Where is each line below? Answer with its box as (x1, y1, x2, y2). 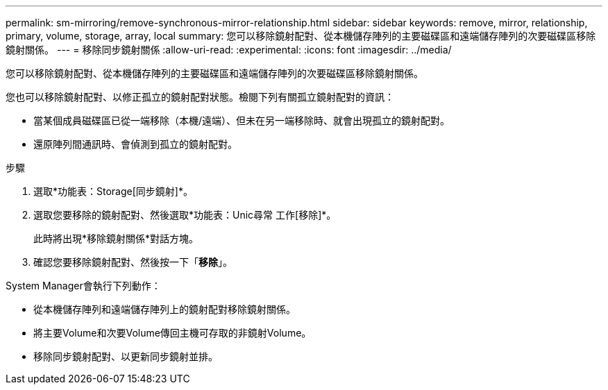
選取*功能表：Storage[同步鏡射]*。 (33, 185, 193, 197)
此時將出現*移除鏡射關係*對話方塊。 (33, 232, 199, 244)
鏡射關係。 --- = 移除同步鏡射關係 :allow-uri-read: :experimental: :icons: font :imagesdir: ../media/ (6, 44, 452, 56)
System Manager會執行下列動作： (6, 280, 161, 291)
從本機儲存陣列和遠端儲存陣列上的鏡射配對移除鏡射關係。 (33, 303, 296, 315)
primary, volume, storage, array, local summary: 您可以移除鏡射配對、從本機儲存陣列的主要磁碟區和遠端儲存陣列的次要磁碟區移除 (6, 30, 596, 42)
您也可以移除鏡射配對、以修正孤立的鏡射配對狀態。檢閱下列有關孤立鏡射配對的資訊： (6, 91, 394, 103)
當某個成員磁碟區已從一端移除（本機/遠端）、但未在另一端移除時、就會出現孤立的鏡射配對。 (33, 115, 450, 126)
